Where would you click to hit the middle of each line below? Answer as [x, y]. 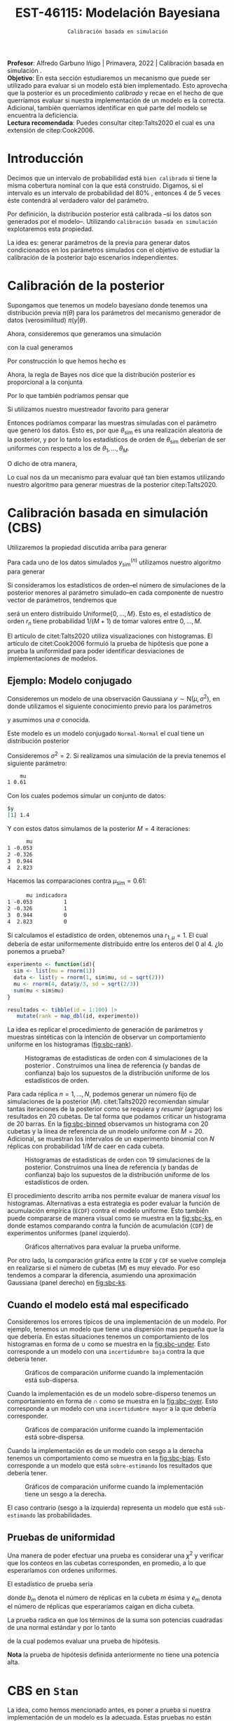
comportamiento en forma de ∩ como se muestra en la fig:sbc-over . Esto [113, 1401]
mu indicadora [47, 896]
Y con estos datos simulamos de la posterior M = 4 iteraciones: [99, 829]
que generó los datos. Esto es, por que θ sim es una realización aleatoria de [115, 431]
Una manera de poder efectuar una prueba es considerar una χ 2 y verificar [116, 1555]
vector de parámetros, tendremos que [62, 600]
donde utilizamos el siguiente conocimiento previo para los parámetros [110, 706]
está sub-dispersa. [52, 1380]
